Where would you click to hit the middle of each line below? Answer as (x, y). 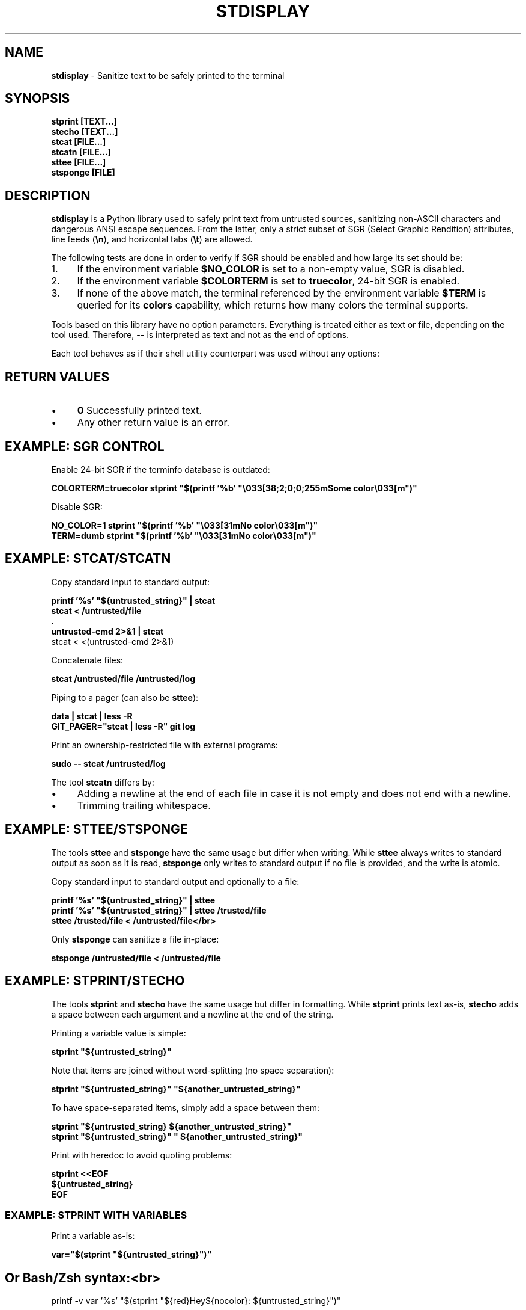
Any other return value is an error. (153, 423)
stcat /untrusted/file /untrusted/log (123, 678)
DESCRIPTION (48, 195)
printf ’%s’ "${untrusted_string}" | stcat (133, 600)
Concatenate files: (87, 660)
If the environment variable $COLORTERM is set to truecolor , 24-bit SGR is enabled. (268, 281)
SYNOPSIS (38, 99)
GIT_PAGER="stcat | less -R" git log (123, 726)
